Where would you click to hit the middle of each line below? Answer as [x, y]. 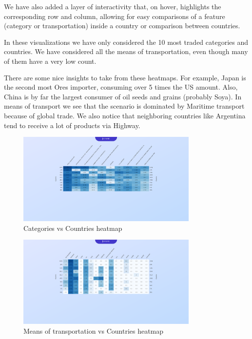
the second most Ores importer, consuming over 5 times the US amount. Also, [121, 87]
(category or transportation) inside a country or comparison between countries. [122, 26]
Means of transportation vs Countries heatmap [94, 330]
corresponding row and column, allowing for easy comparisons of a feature [115, 16]
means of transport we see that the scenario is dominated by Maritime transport [124, 106]
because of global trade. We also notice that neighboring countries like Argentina [125, 115]
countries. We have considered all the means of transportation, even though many [126, 51]
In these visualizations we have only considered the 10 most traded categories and [126, 42]
